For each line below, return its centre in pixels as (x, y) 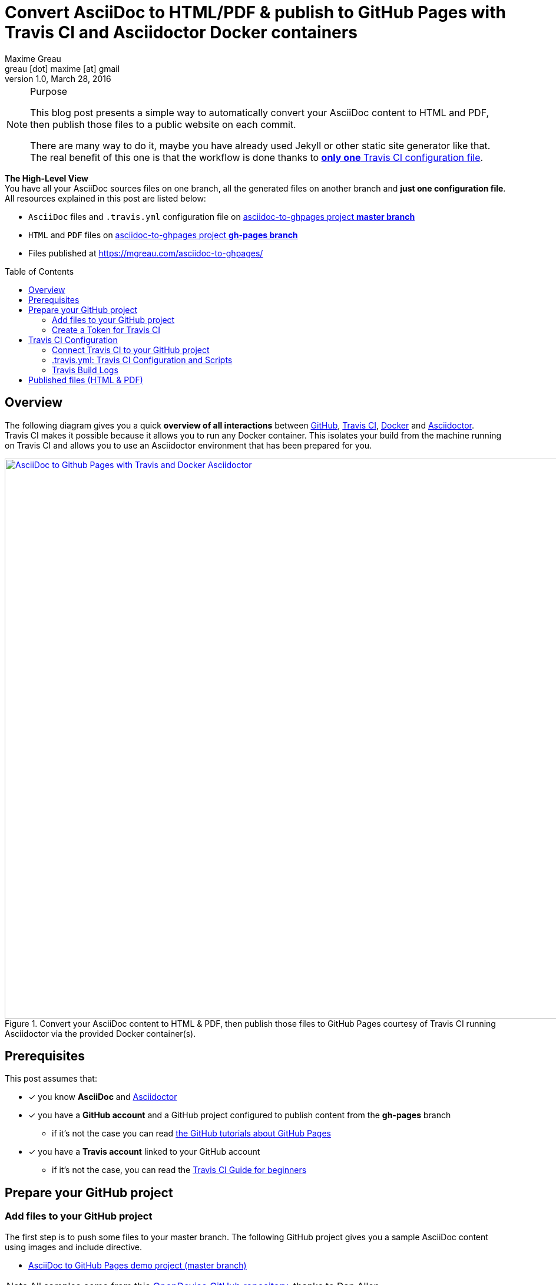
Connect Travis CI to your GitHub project (131, 350)
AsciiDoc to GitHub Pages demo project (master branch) (138, 1265)
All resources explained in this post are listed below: (105, 198)
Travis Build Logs (85, 370)
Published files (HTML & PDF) (86, 380)
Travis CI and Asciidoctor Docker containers (181, 32)
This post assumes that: (51, 1079)
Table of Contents (39, 271)
